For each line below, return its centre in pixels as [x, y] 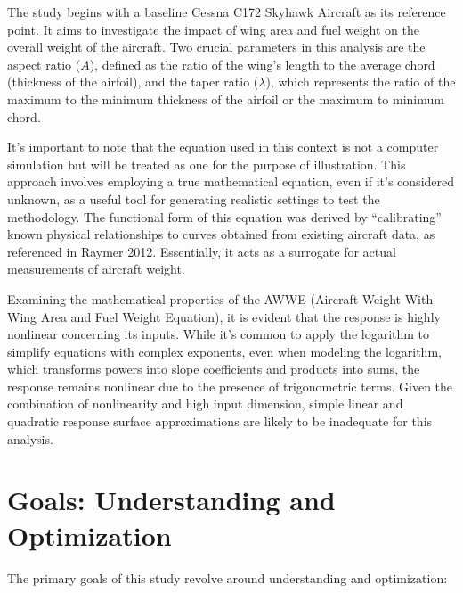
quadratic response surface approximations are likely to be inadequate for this [220, 421]
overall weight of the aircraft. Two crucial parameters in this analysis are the [216, 47]
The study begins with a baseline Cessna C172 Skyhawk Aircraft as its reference [227, 12]
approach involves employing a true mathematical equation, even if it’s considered [231, 181]
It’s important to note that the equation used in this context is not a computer [223, 147]
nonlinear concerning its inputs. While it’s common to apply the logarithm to [219, 334]
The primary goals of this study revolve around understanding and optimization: [227, 577]
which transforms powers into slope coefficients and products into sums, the [214, 369]
